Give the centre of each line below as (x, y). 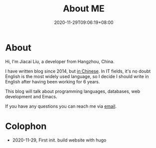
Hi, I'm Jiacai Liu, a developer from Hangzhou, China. (60, 61)
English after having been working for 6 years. (53, 81)
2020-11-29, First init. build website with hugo (59, 140)
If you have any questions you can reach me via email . (61, 106)
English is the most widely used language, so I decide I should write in (77, 76)
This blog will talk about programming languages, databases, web (73, 91)
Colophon (26, 126)
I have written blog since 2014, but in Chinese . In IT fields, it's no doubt (78, 71)
